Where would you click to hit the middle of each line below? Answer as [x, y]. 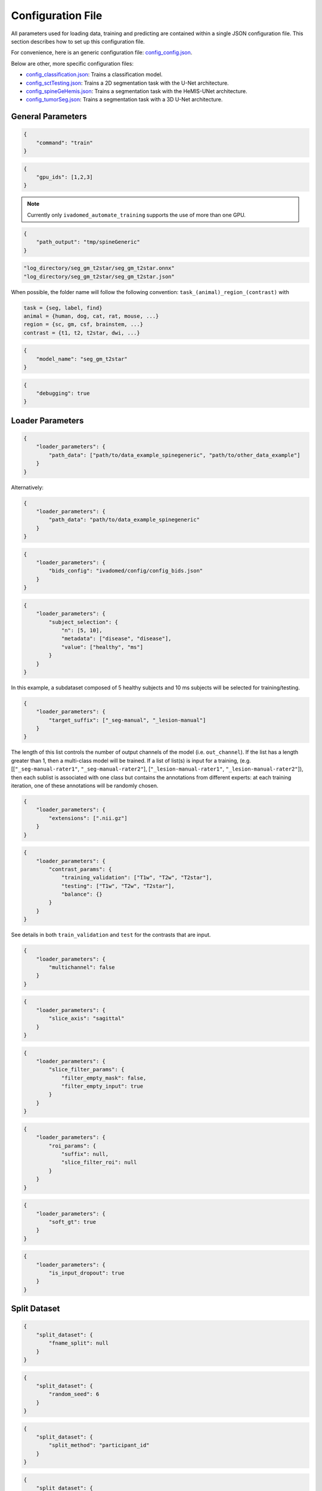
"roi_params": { [72, 1146]
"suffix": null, [85, 1154]
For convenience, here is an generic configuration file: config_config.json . [102, 52]
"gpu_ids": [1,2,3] [65, 177]
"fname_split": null [79, 1343]
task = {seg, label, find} [63, 308]
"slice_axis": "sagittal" [86, 1019]
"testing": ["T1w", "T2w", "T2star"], [118, 886]
